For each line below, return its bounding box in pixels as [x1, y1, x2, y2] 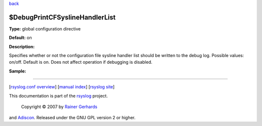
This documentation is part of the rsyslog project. [9, 93, 108, 98]
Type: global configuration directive [9, 26, 81, 31]
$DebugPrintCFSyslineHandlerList [9, 13, 116, 21]
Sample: [9, 68, 26, 74]
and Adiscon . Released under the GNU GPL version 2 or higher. [9, 115, 136, 121]
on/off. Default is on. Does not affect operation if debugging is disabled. [9, 59, 153, 65]
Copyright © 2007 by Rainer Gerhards [21, 104, 98, 110]
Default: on [9, 35, 33, 41]
